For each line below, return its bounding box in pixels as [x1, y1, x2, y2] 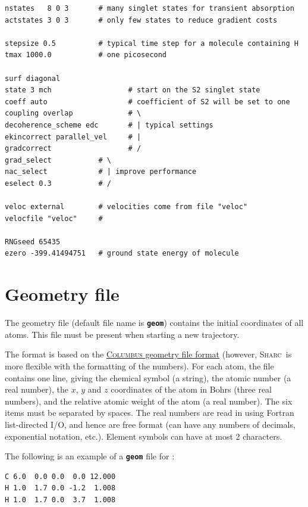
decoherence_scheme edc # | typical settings [5, 120, 213, 129]
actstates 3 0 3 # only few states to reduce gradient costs [5, 15, 278, 24]
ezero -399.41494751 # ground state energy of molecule [5, 249, 239, 258]
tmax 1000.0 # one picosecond [5, 51, 167, 60]
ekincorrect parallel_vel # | [5, 132, 142, 141]
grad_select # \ [5, 155, 111, 164]
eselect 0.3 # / [5, 179, 111, 188]
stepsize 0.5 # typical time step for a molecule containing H [5, 39, 298, 48]
